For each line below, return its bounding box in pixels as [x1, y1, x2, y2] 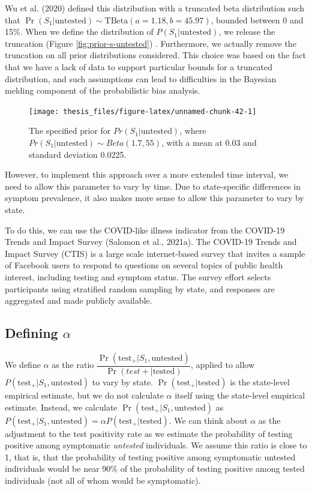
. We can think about [169, 414, 248, 426]
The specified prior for [29, 124, 111, 137]
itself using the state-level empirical [175, 388, 305, 401]
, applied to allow [190, 358, 255, 371]
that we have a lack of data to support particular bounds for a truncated [5, 60, 273, 73]
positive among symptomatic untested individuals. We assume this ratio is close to [5, 439, 307, 451]
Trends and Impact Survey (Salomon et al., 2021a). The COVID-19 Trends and [5, 235, 297, 248]
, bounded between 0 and [211, 13, 304, 26]
